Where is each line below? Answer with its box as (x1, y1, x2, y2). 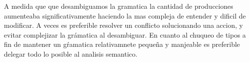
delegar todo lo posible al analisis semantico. (4, 48, 138, 59)
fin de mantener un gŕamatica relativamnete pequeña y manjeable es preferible (4, 39, 240, 49)
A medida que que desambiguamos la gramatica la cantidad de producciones (4, 1, 233, 11)
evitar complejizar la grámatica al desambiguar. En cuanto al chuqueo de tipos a (4, 29, 246, 40)
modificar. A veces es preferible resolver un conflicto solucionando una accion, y (4, 20, 243, 30)
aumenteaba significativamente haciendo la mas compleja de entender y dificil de (4, 10, 246, 21)
